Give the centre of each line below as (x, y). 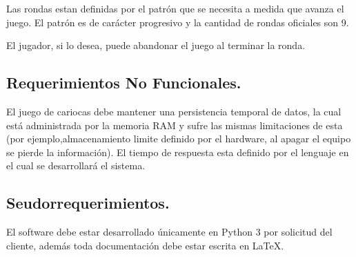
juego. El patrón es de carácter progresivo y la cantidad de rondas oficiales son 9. (178, 22)
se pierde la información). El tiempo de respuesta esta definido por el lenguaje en (178, 152)
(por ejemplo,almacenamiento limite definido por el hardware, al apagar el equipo (179, 139)
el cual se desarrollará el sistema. (76, 165)
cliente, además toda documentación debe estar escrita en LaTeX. (145, 245)
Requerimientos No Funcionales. (124, 83)
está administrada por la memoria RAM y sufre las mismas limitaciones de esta (175, 125)
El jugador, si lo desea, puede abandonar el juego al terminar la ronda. (156, 45)
